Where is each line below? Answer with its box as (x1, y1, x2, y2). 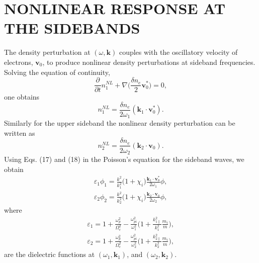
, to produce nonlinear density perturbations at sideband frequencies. (42, 56, 255, 67)
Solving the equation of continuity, (4, 66, 110, 77)
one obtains (4, 92, 40, 102)
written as (4, 127, 35, 138)
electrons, (4, 56, 33, 67)
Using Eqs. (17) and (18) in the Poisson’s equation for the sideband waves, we (4, 153, 244, 164)
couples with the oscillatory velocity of (119, 47, 238, 57)
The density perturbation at (4, 47, 91, 57)
